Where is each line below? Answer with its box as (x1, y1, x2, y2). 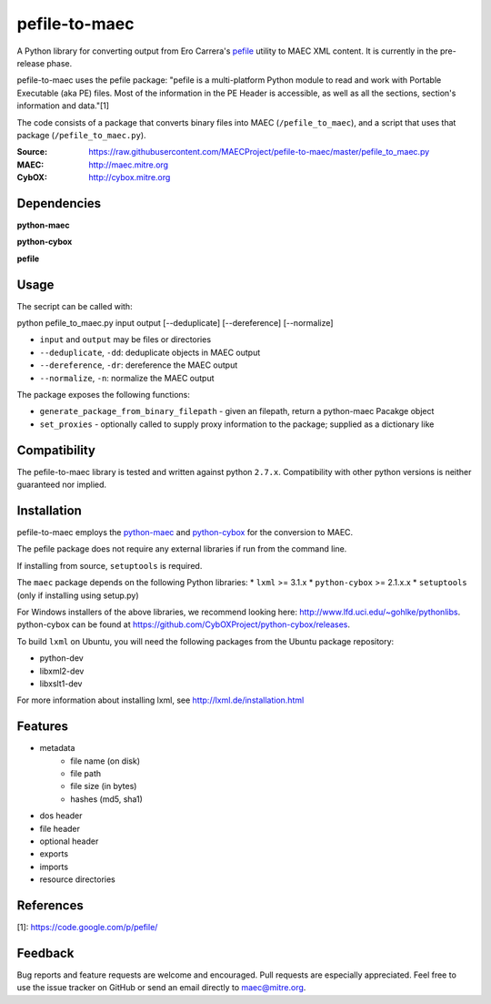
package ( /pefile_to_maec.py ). (16, 129, 146, 140)
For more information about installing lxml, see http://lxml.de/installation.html (16, 695, 305, 705)
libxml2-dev (39, 665, 85, 676)
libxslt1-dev (39, 678, 83, 689)
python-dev (39, 653, 84, 664)
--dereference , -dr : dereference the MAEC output (39, 360, 238, 370)
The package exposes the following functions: (16, 390, 191, 400)
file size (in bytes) (70, 781, 137, 792)
